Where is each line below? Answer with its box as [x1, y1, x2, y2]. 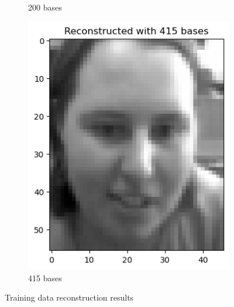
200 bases [28, 1, 62, 13]
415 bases [28, 271, 62, 284]
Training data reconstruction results [5, 291, 134, 303]
